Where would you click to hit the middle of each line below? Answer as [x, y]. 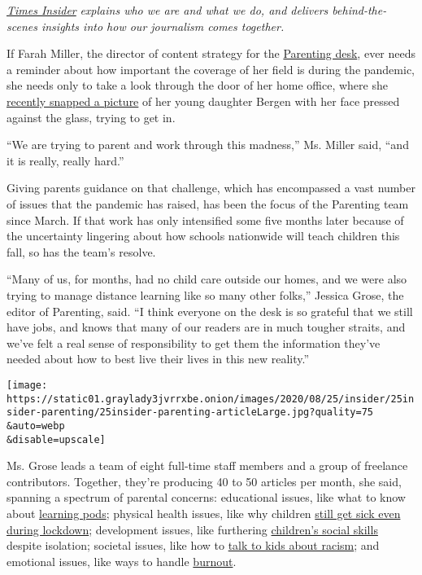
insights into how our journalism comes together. [163, 26]
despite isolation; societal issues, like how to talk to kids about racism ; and [193, 545]
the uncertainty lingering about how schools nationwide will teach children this [203, 236]
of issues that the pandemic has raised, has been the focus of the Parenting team [208, 203]
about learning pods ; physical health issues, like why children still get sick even [204, 513]
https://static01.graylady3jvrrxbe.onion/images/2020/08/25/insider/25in [211, 399]
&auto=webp [36, 426]
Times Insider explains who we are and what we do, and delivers [167, 10]
